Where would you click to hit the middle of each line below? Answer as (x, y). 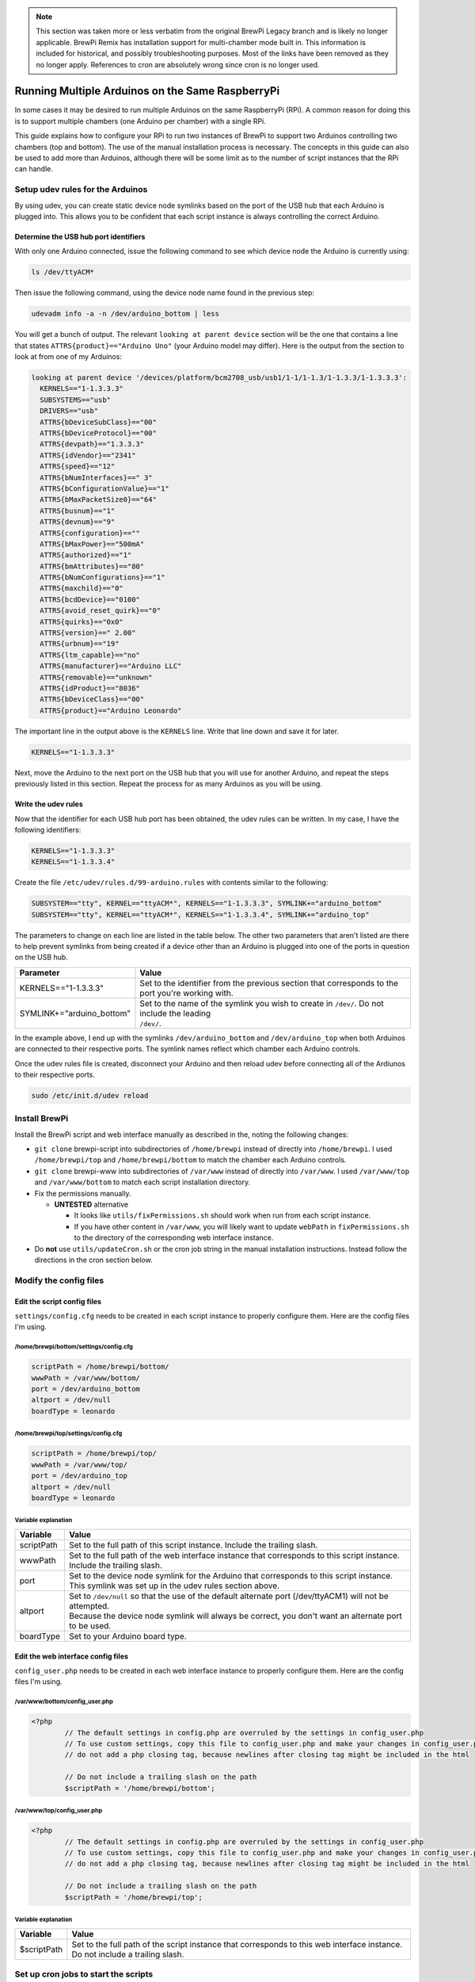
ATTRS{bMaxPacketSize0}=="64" (99, 500)
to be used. (90, 1625)
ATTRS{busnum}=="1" (78, 511)
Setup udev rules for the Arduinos (81, 189)
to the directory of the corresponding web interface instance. (174, 1238)
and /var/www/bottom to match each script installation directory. (142, 1182)
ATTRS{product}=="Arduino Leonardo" (111, 710)
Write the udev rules (49, 804)
